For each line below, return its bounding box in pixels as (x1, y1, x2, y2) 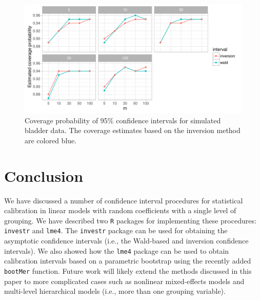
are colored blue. (25, 135, 77, 145)
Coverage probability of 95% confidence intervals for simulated (25, 115, 221, 125)
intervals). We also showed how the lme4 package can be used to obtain (4, 245, 229, 256)
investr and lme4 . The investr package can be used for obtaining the (4, 225, 228, 236)
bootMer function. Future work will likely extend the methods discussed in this (4, 265, 252, 276)
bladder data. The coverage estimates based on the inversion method (25, 125, 241, 136)
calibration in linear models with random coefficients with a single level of (4, 205, 236, 216)
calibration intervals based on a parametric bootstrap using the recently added (4, 255, 251, 266)
